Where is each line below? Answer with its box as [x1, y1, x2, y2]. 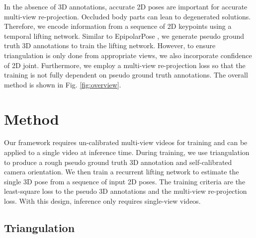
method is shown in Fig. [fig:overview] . [4, 79, 121, 89]
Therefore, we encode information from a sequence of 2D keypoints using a [4, 21, 232, 31]
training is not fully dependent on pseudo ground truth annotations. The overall [4, 70, 248, 80]
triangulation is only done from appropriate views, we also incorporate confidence [4, 50, 252, 60]
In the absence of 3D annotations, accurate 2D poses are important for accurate [4, 1, 248, 11]
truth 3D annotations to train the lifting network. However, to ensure [4, 40, 216, 51]
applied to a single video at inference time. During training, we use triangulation [4, 147, 250, 158]
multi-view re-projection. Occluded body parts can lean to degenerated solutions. [4, 11, 251, 21]
